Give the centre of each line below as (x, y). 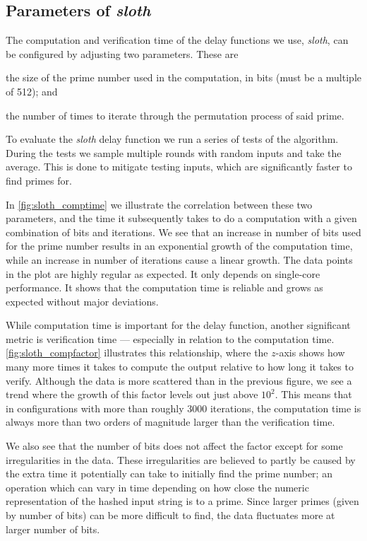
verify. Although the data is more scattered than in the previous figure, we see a (179, 380)
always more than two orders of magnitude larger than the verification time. (170, 422)
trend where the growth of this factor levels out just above (132, 394)
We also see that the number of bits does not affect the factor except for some (174, 446)
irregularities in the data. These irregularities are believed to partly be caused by (181, 459)
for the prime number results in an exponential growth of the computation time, (179, 246)
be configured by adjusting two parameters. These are (122, 53)
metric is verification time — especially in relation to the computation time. (170, 338)
